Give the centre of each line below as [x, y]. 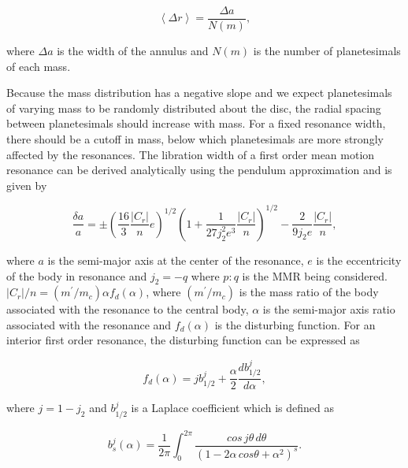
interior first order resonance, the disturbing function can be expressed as [183, 340]
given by [27, 185]
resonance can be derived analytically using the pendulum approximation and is [199, 170]
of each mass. [39, 66]
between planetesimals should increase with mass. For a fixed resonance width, [196, 123]
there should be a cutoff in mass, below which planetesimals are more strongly [195, 139]
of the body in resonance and [77, 275]
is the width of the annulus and [133, 51]
